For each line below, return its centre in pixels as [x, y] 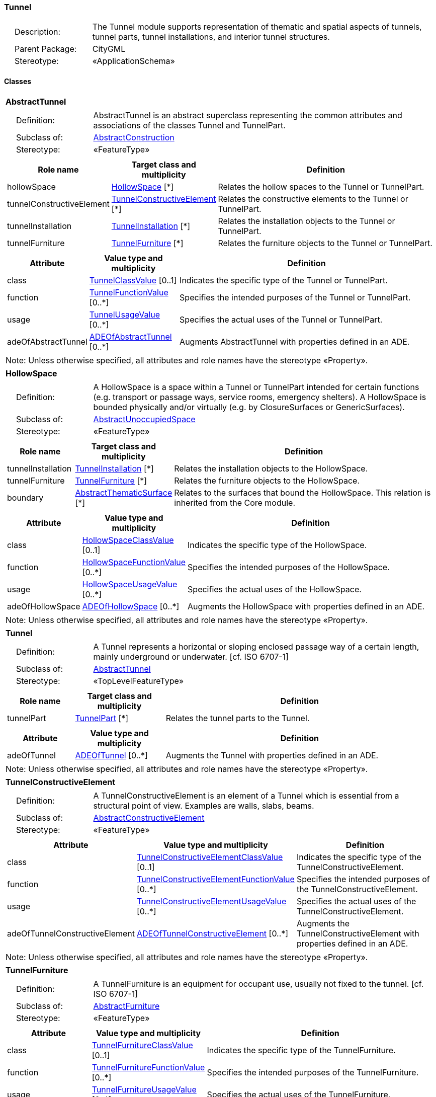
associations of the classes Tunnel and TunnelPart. [189, 125]
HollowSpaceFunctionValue [134, 562]
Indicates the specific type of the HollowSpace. [277, 545]
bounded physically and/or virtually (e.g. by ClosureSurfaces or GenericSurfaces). [249, 407]
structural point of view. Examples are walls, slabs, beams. [204, 805]
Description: [38, 32]
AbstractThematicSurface [124, 492]
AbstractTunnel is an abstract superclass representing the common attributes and [248, 115]
